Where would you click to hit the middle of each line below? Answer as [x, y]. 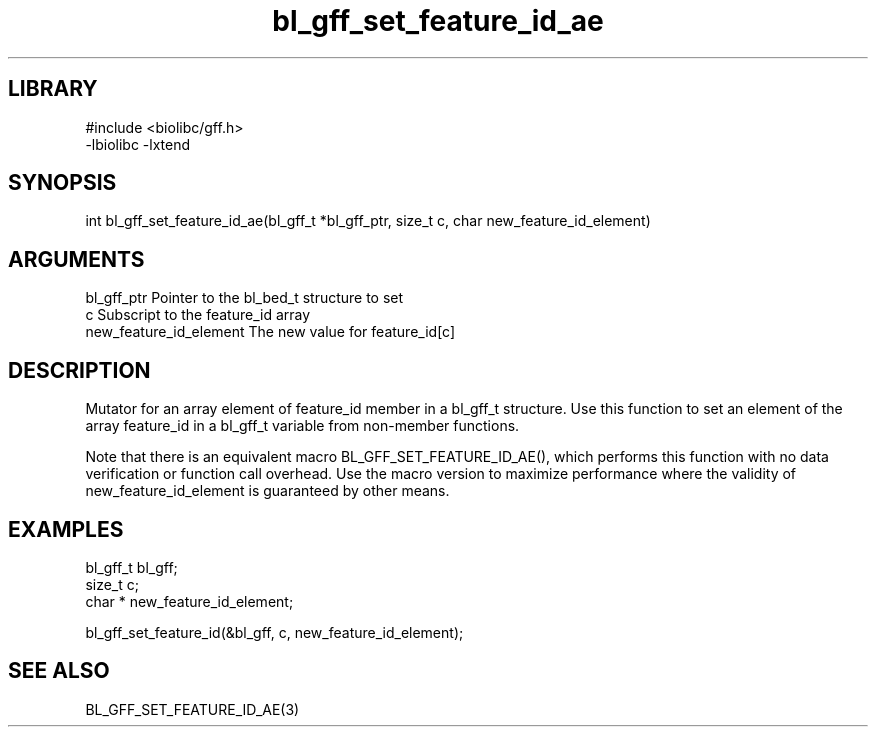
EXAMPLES [66, 529]
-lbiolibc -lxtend [138, 144]
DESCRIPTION [79, 370]
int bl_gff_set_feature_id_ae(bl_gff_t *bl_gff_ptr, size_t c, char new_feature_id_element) [368, 221]
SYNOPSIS [62, 183]
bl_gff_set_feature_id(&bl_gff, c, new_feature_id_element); [274, 632]
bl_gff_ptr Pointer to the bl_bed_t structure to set [244, 298]
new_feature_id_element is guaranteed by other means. [267, 491]
